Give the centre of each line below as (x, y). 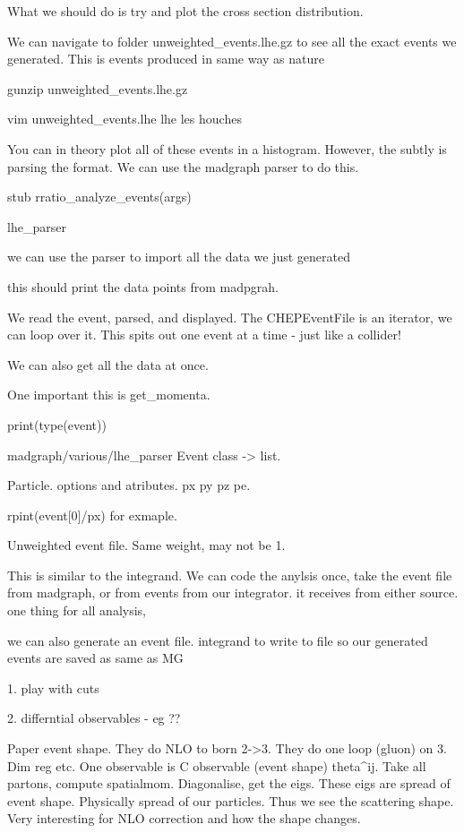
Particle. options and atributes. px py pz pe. (129, 485)
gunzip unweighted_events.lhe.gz (98, 88)
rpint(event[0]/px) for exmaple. (92, 515)
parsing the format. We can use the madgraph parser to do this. (183, 166)
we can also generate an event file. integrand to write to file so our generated (218, 640)
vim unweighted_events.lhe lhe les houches (125, 119)
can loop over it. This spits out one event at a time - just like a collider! (204, 335)
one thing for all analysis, (77, 610)
